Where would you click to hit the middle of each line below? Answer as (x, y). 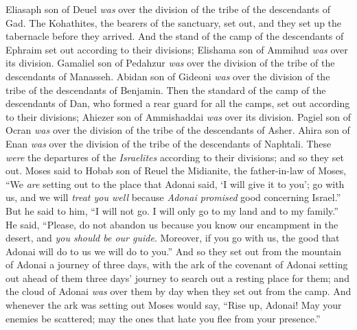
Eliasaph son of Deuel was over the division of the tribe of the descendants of (168, 9)
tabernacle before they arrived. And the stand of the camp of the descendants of (175, 36)
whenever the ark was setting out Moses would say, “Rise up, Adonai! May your (174, 305)
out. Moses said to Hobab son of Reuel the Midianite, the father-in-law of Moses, (176, 170)
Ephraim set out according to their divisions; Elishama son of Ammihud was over (177, 49)
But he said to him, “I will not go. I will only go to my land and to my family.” (172, 210)
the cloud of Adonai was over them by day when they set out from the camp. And (178, 291)
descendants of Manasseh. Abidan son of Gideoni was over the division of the (168, 76)
